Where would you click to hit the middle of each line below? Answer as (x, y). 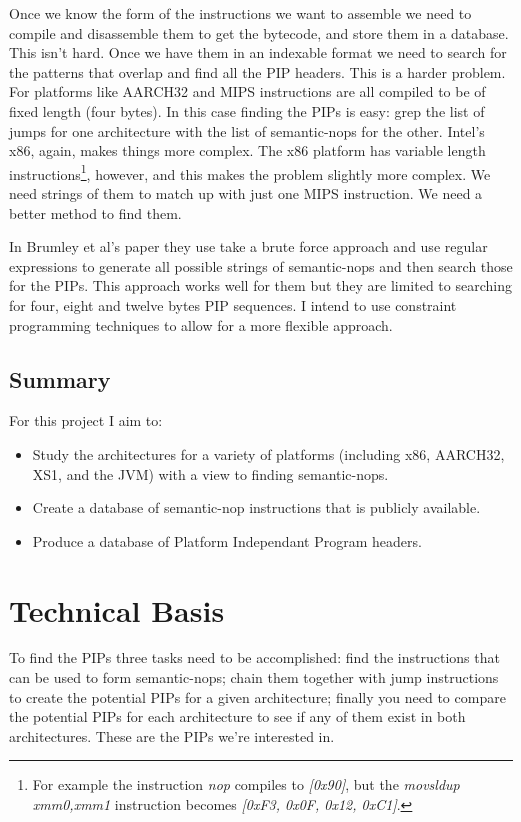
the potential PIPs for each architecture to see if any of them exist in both (237, 716)
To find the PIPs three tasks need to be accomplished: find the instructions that (254, 657)
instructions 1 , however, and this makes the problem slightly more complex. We (250, 172)
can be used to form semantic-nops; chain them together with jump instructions (254, 677)
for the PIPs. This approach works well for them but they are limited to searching (260, 285)
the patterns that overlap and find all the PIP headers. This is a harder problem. (257, 71)
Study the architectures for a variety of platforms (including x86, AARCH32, (268, 453)
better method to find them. (95, 212)
